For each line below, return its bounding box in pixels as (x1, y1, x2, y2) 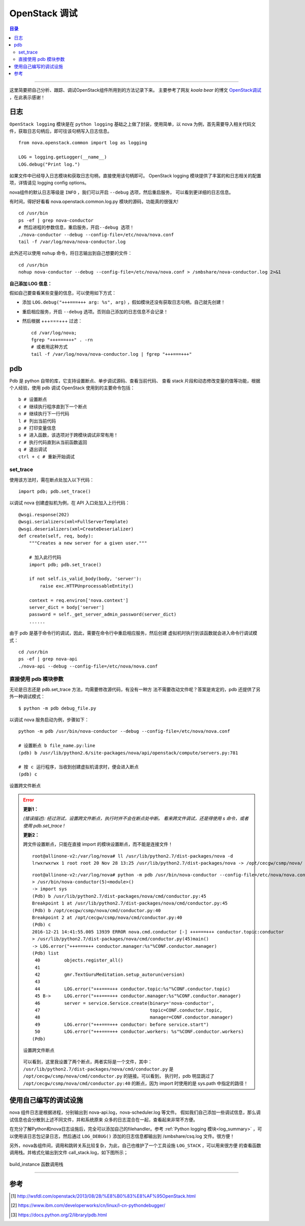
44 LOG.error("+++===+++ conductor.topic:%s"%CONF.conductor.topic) (35, 986, 231, 992)
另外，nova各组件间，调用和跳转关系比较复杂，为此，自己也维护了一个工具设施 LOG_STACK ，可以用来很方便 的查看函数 (9, 1142, 261, 1149)
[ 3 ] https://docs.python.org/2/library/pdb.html (11, 1212, 107, 1218)
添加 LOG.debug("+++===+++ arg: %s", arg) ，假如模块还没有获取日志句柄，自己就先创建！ (22, 299, 226, 305)
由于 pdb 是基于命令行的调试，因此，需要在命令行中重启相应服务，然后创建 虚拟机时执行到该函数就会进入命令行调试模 (9, 630, 258, 636)
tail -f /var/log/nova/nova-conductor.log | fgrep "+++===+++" (31, 351, 192, 357)
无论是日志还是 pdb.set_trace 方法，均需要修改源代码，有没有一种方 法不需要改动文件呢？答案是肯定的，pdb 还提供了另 (9, 686, 261, 692)
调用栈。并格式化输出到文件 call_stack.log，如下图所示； (9, 1150, 129, 1156)
